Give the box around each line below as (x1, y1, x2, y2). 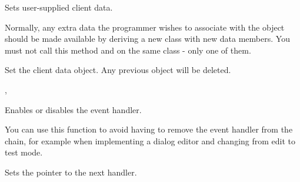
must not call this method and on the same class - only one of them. (5, 44, 251, 56)
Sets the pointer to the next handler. (5, 166, 137, 178)
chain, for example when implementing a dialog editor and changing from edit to (5, 134, 296, 147)
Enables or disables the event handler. (5, 103, 142, 115)
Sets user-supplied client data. (5, 1, 113, 13)
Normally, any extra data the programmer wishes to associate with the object (5, 21, 285, 33)
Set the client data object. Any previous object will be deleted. (5, 64, 231, 76)
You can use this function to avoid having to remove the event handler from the (5, 123, 293, 135)
